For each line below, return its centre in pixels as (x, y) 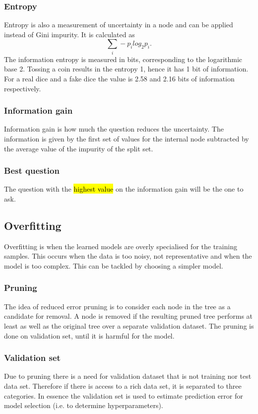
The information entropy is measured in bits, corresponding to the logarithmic (123, 59)
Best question (32, 171)
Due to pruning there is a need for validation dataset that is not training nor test (128, 376)
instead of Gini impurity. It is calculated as (69, 34)
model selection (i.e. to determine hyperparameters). (84, 405)
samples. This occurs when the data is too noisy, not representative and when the (128, 256)
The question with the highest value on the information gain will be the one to (124, 189)
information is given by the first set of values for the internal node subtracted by (127, 138)
